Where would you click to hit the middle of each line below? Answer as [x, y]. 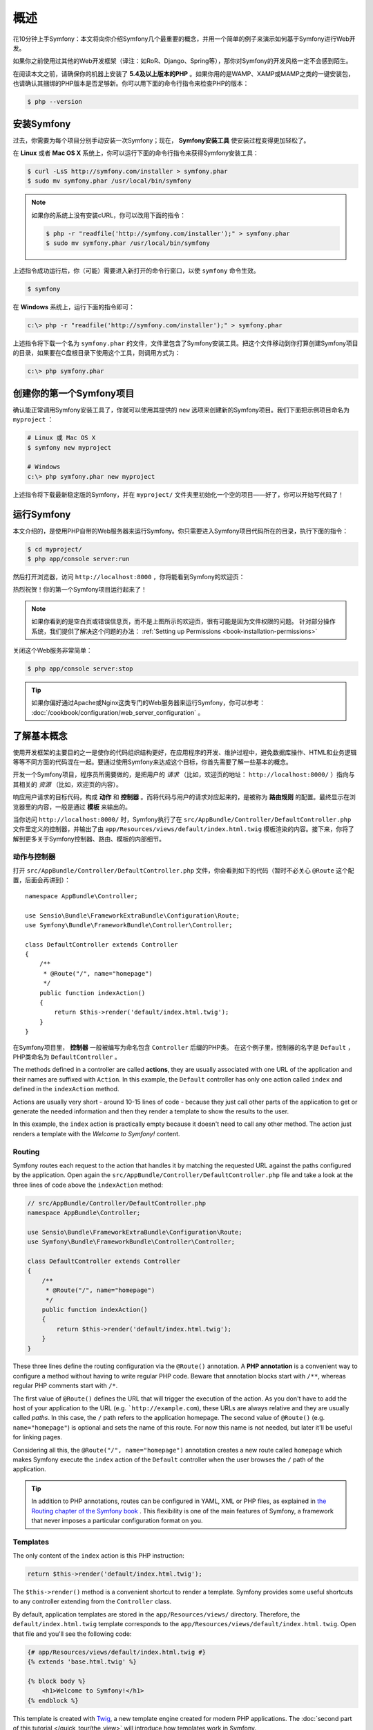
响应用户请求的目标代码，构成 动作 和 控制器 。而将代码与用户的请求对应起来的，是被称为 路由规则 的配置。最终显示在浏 [184, 797]
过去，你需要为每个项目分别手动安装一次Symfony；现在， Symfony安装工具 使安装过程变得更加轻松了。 [161, 140]
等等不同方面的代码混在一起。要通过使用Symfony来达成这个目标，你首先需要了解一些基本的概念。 [153, 762]
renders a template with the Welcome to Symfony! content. [96, 1133]
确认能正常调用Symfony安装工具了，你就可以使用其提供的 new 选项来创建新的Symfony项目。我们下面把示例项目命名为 [181, 410]
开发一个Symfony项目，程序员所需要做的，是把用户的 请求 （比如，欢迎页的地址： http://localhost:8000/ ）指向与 [184, 774]
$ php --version [55, 102]
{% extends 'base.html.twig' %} [82, 1662]
